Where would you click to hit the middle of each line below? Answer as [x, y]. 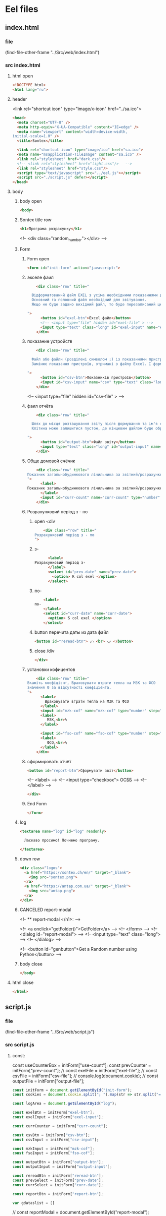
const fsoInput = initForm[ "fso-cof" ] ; [53, 1153]
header [20, 99]
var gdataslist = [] [33, 1203]
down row [30, 858]
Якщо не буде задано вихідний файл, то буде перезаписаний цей [98, 304]
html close [23, 982]
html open [22, 76]
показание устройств [50, 341]
